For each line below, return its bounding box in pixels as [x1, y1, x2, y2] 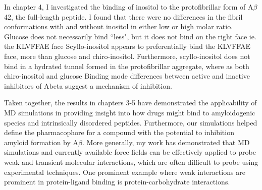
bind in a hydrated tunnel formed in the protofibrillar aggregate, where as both [4, 60, 249, 71]
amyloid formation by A [4, 137, 79, 147]
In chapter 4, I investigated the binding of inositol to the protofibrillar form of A [4, 2, 253, 12]
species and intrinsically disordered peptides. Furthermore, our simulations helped [4, 117, 257, 128]
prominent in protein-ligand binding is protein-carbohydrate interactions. [4, 176, 230, 187]
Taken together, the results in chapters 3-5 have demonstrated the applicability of [4, 97, 257, 108]
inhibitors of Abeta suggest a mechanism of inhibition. [4, 80, 172, 91]
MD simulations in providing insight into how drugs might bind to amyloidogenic [4, 107, 255, 117]
